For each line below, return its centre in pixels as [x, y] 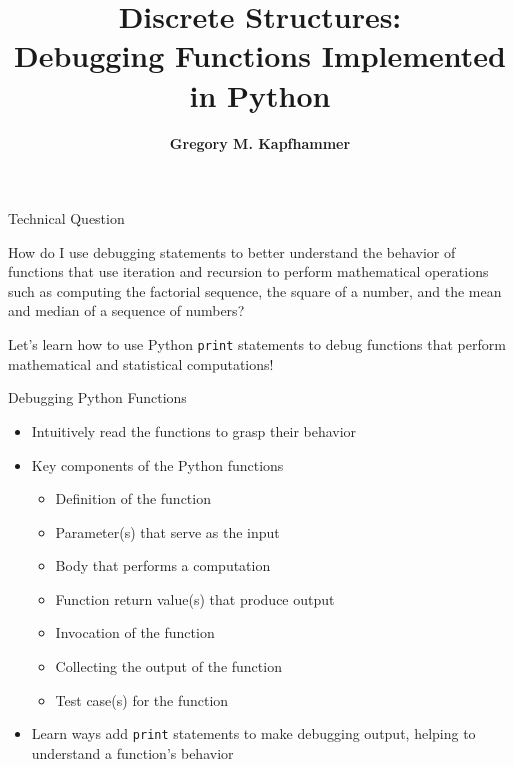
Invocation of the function [135, 632]
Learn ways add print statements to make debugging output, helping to [253, 733]
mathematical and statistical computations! [141, 363]
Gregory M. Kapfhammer [260, 142]
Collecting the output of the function [168, 666]
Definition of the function [133, 498]
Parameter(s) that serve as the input [167, 531]
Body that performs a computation [163, 565]
